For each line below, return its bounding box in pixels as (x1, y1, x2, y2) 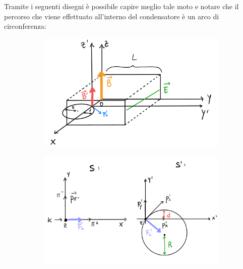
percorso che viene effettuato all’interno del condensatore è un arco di (4, 11, 219, 21)
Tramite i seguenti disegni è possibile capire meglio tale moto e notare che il (4, 1, 239, 11)
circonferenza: (4, 21, 46, 31)
